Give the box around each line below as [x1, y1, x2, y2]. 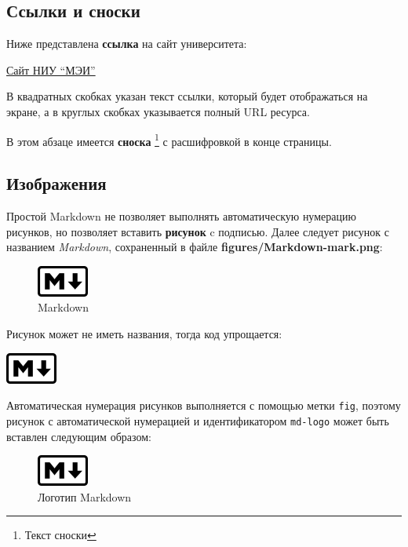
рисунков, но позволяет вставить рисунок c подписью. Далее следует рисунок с [6, 223, 389, 239]
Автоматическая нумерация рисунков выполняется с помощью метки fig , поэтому [6, 397, 401, 414]
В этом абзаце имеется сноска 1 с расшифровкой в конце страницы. [6, 130, 332, 149]
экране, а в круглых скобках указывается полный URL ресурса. [6, 103, 310, 119]
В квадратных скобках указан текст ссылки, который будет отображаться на [6, 88, 368, 104]
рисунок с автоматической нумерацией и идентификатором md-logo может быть [6, 412, 389, 428]
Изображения [6, 171, 107, 195]
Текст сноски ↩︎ [24, 527, 97, 543]
